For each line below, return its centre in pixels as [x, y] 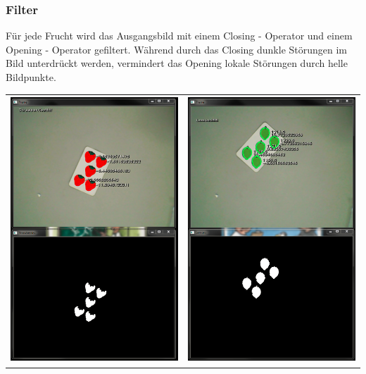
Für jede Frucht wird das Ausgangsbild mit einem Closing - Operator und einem [179, 36]
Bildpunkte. [31, 77]
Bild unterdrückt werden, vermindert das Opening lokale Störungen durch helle [177, 63]
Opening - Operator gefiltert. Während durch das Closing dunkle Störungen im [177, 49]
